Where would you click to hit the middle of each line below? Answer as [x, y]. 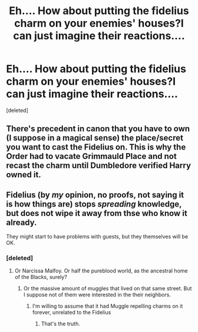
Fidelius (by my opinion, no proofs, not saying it [95, 195]
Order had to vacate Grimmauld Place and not [91, 156]
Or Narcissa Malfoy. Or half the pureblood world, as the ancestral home [101, 271]
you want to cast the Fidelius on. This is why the [96, 147]
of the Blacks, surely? [41, 277]
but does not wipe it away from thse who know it [97, 213]
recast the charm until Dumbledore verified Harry [99, 166]
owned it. [24, 175]
